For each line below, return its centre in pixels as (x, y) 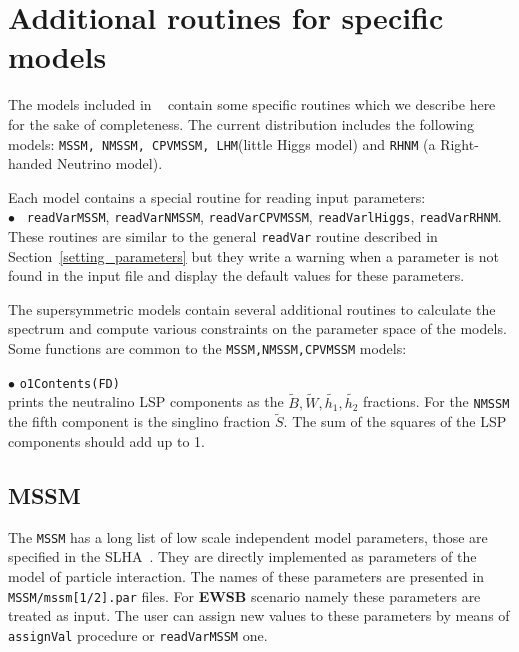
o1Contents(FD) (69, 383)
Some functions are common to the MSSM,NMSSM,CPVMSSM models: (207, 348)
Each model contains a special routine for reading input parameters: (217, 196)
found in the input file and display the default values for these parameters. (236, 275)
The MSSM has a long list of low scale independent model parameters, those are (248, 536)
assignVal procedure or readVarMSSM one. (138, 634)
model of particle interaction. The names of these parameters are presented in (246, 576)
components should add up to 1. (106, 441)
